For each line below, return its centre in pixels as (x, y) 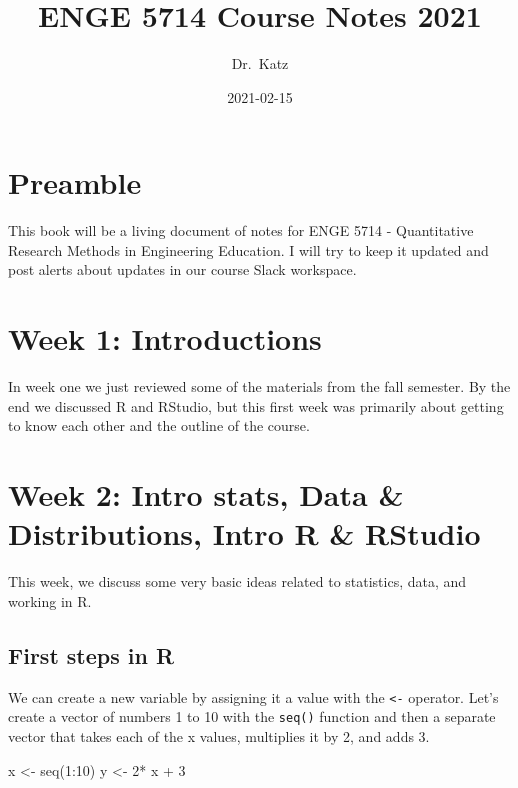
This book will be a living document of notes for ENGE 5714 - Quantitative (241, 230)
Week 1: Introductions (165, 338)
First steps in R (91, 654)
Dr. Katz (260, 63)
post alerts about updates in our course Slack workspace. (182, 269)
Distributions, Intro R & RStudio (244, 533)
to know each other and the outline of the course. (159, 425)
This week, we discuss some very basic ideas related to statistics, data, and (237, 581)
